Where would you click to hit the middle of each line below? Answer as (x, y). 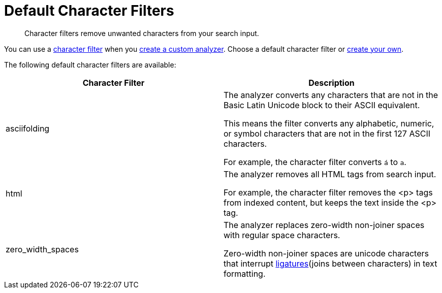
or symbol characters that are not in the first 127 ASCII (327, 133)
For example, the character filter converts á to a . (315, 162)
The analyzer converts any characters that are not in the (331, 95)
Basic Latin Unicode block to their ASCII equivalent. (322, 105)
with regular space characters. (282, 235)
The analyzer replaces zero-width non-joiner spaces (324, 225)
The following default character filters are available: (90, 64)
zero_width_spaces (42, 249)
